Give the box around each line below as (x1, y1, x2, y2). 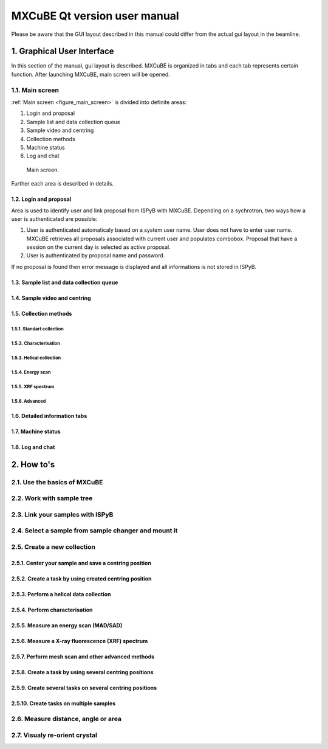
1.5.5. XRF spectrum (11, 383, 55, 389)
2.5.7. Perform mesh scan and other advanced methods (11, 653, 155, 660)
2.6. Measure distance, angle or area (11, 715, 121, 723)
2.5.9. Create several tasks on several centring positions (11, 684, 157, 691)
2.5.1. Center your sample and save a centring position (11, 559, 152, 566)
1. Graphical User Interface (11, 46, 115, 57)
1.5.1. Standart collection (11, 326, 64, 332)
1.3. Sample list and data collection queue (11, 279, 118, 286)
